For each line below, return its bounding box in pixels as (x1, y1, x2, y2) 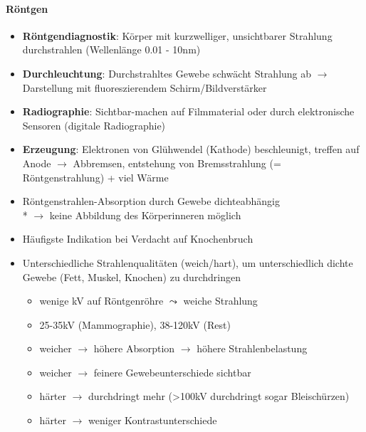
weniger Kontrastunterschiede (88, 413, 217, 428)
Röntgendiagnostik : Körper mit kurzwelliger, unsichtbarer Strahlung (22, 28, 333, 43)
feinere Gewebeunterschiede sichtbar (93, 364, 251, 379)
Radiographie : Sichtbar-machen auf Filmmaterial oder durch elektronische (22, 104, 355, 119)
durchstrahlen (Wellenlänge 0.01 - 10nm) (22, 42, 201, 57)
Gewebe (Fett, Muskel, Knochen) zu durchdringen (22, 269, 241, 284)
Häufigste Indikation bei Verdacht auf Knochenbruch (22, 231, 253, 246)
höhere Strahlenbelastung (197, 341, 308, 356)
